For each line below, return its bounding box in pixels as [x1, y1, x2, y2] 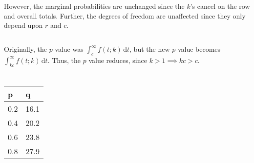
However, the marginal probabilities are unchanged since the [4, 1, 185, 11]
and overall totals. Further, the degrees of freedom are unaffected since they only [4, 10, 246, 20]
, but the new [129, 44, 170, 54]
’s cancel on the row [190, 1, 250, 11]
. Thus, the [47, 55, 81, 65]
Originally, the [4, 44, 47, 54]
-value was [52, 44, 84, 54]
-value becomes [175, 44, 221, 54]
